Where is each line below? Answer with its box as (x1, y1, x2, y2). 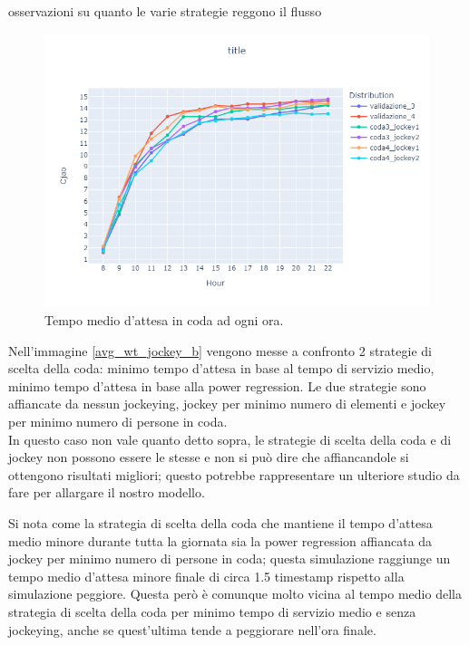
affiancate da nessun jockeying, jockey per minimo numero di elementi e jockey (8, 394, 446, 413)
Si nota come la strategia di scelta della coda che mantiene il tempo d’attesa (8, 513, 433, 532)
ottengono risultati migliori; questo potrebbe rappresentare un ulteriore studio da (8, 465, 460, 484)
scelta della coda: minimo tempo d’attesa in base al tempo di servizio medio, (8, 359, 435, 378)
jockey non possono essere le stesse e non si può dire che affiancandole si (8, 448, 409, 467)
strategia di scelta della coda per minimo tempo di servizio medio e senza (8, 602, 416, 621)
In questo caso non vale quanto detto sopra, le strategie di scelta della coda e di (8, 429, 452, 448)
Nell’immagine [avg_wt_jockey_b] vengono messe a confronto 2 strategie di (8, 341, 432, 360)
